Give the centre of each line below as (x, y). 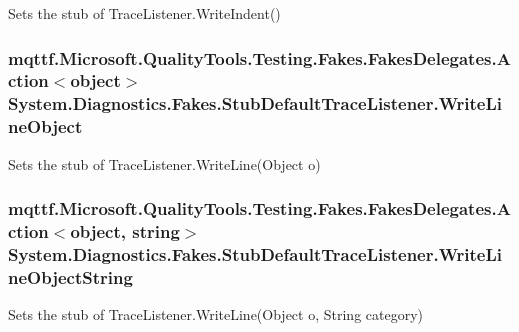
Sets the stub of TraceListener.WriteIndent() (144, 13)
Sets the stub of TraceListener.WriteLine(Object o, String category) (216, 314)
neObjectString (70, 276)
